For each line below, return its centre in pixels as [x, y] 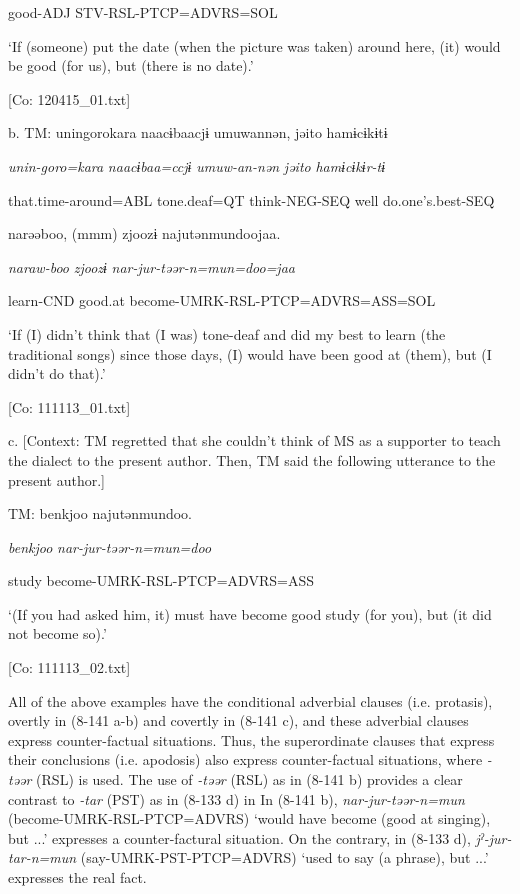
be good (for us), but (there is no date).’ [131, 65]
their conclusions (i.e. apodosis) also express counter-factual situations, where [245, 759]
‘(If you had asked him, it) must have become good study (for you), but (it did [250, 613]
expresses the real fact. [77, 877]
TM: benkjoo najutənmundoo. [100, 513]
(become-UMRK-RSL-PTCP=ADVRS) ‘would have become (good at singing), [249, 818]
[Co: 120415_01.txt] [69, 98]
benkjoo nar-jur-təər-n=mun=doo [110, 546]
